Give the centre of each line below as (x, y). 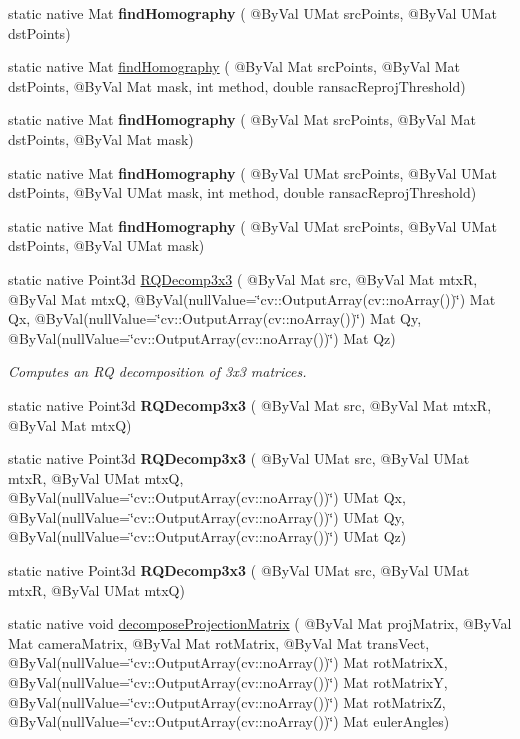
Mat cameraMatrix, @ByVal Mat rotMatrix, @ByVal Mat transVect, (219, 642)
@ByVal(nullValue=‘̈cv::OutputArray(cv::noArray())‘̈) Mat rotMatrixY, (228, 682)
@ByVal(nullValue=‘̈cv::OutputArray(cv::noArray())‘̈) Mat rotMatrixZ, (227, 701)
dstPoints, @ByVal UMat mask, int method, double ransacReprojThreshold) (242, 192)
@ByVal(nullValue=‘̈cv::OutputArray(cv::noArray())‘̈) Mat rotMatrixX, (228, 662)
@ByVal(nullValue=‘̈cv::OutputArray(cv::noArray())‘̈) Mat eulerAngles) (229, 721)
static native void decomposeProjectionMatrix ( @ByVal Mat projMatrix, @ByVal (260, 623)
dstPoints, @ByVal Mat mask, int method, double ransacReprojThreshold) (237, 85)
